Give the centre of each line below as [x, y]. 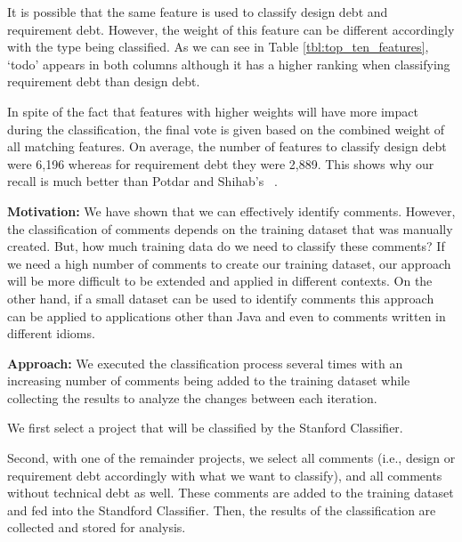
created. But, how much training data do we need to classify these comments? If [226, 246]
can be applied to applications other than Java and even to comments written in [227, 315]
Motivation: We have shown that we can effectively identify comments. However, [231, 210]
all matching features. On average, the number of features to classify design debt [227, 146]
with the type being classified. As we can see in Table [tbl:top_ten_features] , [218, 47]
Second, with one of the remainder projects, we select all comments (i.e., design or [231, 458]
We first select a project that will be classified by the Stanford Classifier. [205, 428]
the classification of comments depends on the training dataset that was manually [230, 228]
